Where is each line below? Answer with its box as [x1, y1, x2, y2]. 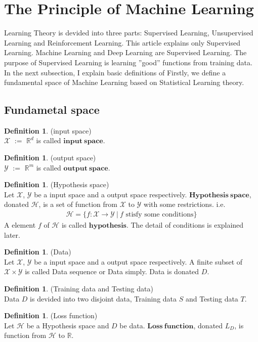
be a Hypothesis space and [26, 320, 109, 330]
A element [4, 220, 36, 230]
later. [4, 229, 20, 240]
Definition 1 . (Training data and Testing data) [4, 283, 153, 294]
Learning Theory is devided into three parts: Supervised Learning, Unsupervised [4, 27, 253, 38]
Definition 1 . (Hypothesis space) [4, 179, 109, 190]
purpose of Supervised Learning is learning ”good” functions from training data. [4, 57, 252, 67]
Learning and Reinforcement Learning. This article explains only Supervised [4, 37, 240, 48]
